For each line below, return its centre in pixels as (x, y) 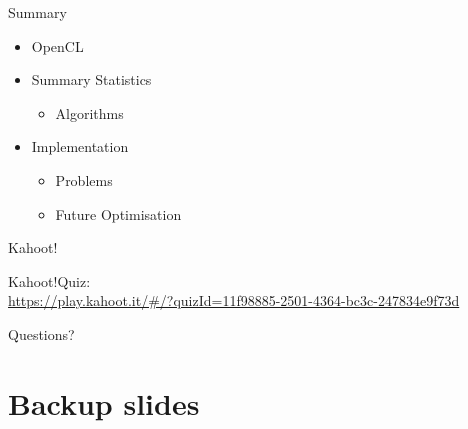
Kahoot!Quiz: (49, 280)
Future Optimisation (118, 213)
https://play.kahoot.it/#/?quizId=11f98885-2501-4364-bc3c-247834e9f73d (234, 300)
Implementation (80, 146)
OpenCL (57, 45)
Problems (84, 179)
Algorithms (89, 112)
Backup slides (104, 402)
